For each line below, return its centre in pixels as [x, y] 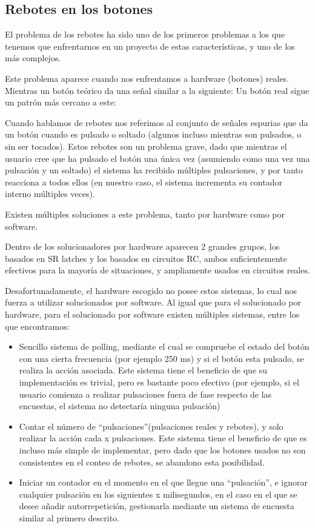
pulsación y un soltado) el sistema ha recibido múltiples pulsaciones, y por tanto [154, 170]
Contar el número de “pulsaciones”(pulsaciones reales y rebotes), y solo [151, 426]
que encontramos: [37, 326]
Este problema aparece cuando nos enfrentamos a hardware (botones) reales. [147, 78]
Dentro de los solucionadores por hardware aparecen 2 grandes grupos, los [142, 246]
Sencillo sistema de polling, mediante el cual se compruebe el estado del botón [164, 346]
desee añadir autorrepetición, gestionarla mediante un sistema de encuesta [157, 506]
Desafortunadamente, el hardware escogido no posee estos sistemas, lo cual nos [151, 290]
